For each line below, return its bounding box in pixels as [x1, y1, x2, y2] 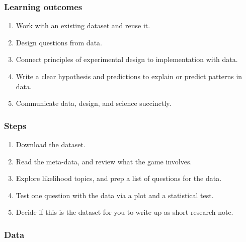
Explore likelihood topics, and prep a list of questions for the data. [16, 173, 222, 184]
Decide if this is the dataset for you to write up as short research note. [16, 207, 233, 217]
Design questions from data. [16, 37, 102, 47]
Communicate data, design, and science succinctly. [16, 98, 172, 108]
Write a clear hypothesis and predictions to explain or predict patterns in [16, 71, 242, 81]
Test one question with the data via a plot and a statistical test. [16, 190, 214, 200]
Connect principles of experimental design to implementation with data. [16, 54, 238, 65]
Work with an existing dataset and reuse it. [16, 20, 150, 31]
